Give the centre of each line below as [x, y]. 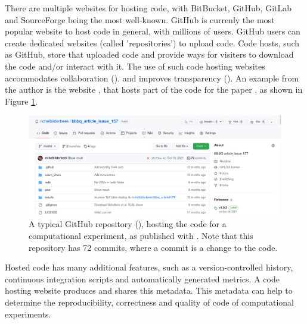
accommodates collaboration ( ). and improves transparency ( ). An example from [152, 78]
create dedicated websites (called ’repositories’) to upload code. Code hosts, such [152, 43]
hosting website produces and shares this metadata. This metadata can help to [149, 290]
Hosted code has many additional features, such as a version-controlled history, [149, 267]
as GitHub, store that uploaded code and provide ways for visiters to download [149, 54]
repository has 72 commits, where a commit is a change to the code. [153, 247]
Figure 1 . [21, 101]
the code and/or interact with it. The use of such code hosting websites [135, 66]
